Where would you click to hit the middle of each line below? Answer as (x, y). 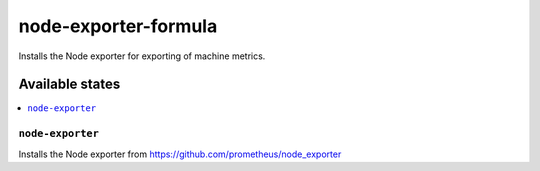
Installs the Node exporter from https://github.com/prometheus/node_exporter (180, 154)
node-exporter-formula (118, 26)
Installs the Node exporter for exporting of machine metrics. (142, 56)
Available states (69, 84)
